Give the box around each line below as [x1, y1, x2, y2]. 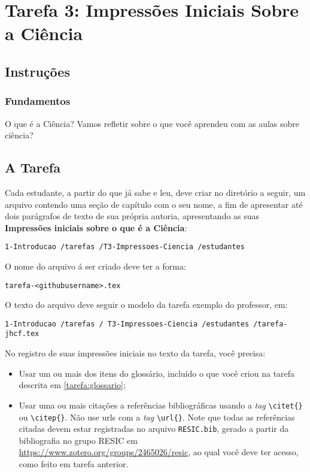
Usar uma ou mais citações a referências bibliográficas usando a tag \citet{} [19, 398, 303, 411]
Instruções [5, 62, 70, 80]
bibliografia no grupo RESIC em [19, 434, 138, 446]
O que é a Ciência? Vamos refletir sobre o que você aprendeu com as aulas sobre [5, 117, 300, 129]
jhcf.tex [5, 329, 39, 338]
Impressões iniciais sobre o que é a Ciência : [5, 221, 187, 234]
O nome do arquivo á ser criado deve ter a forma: [5, 259, 186, 272]
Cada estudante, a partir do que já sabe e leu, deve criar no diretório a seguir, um [5, 186, 306, 198]
